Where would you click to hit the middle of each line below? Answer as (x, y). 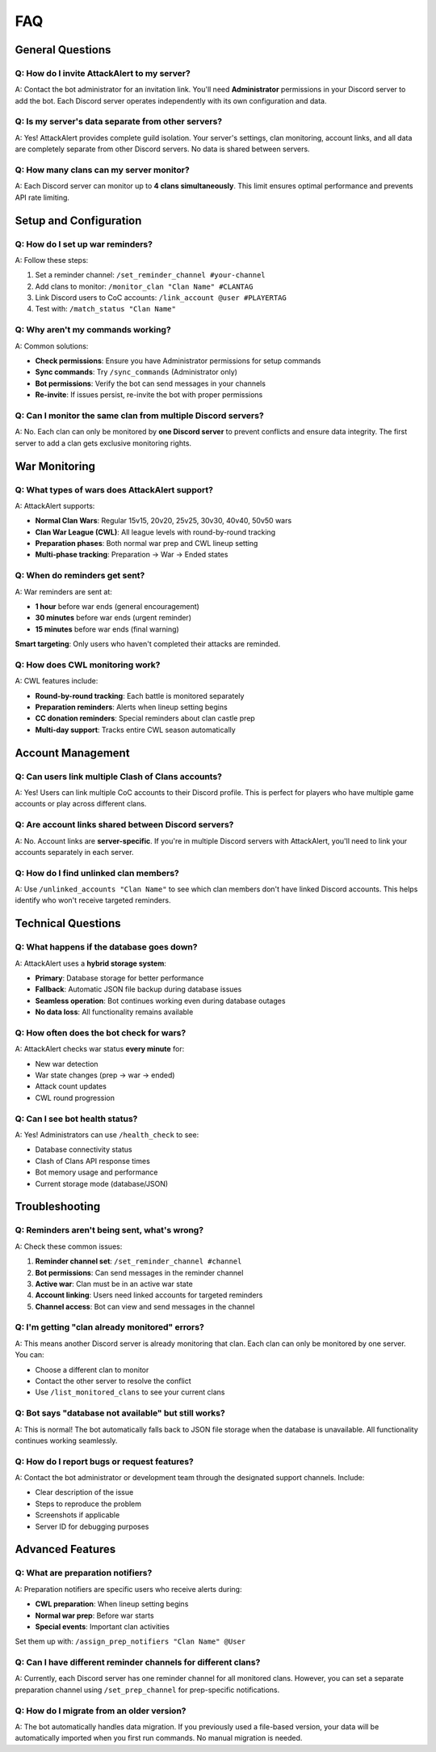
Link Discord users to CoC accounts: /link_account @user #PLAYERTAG (161, 298)
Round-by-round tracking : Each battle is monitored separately (140, 696)
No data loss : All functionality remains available (114, 1012)
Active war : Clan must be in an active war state (114, 1284)
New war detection (67, 1064)
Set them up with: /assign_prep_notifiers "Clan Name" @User (130, 1641)
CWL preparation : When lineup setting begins (112, 1604)
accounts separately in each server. (74, 852)
